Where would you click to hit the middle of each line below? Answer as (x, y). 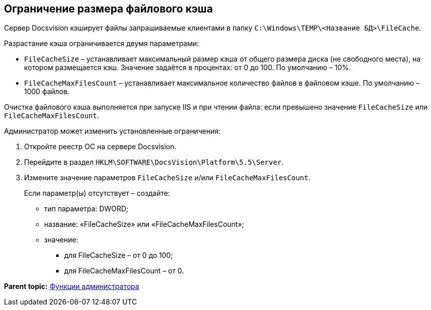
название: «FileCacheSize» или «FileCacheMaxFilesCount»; (144, 224)
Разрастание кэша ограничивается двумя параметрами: (101, 44)
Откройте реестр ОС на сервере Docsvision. (100, 147)
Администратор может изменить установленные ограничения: (112, 131)
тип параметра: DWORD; (86, 209)
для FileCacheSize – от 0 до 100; (119, 255)
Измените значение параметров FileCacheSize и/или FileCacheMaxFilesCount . (167, 178)
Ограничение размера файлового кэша (109, 9)
